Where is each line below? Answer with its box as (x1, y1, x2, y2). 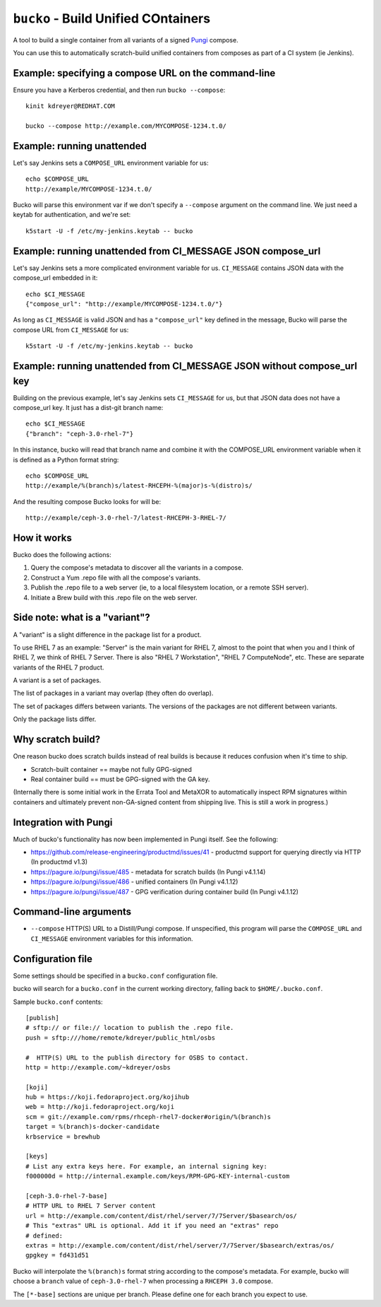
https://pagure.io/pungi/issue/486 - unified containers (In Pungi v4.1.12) (30, 877, 238, 886)
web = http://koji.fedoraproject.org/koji (25, 1103, 175, 1111)
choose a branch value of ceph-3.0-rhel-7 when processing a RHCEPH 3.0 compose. (13, 1277, 273, 1286)
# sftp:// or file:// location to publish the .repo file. (25, 1024, 234, 1032)
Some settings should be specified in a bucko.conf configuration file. (13, 971, 218, 980)
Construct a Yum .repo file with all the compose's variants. (30, 573, 201, 582)
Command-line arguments (13, 905, 132, 918)
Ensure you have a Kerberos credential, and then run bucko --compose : (13, 86, 226, 94)
